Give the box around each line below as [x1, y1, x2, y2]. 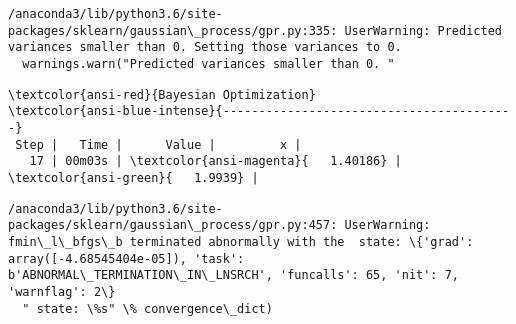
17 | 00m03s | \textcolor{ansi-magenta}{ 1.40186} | [29, 154, 402, 169]
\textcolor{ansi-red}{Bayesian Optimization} [8, 87, 316, 102]
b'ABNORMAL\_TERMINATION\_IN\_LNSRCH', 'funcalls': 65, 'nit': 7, [8, 268, 460, 283]
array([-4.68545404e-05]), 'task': [8, 251, 245, 266]
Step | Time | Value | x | [15, 137, 302, 152]
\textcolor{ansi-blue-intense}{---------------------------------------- [8, 104, 510, 119]
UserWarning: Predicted [344, 23, 502, 38]
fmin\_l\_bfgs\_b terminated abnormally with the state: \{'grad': [8, 234, 474, 249]
